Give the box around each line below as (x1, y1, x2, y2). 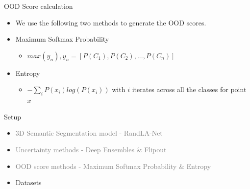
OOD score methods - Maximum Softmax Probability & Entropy (15, 161, 211, 171)
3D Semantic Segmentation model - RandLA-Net (15, 128, 163, 138)
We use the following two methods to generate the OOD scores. (15, 17, 206, 27)
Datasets (15, 177, 42, 188)
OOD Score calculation (4, 1, 73, 11)
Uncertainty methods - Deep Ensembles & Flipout (15, 144, 167, 154)
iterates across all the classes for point (132, 84, 247, 94)
